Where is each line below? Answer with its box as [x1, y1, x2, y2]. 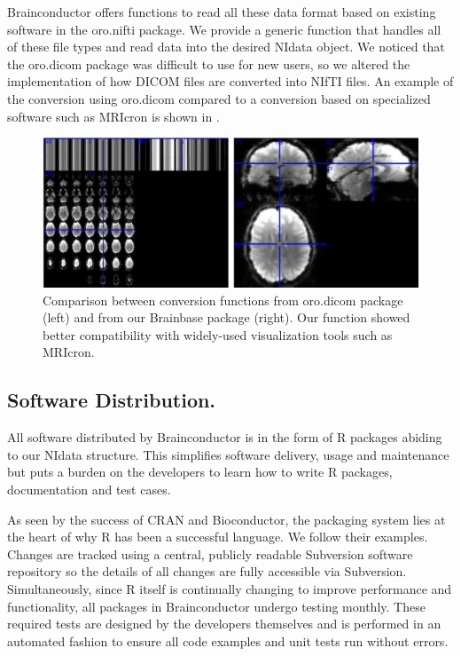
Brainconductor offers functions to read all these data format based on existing [7, 3, 436, 20]
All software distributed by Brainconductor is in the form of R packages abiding [7, 428, 442, 447]
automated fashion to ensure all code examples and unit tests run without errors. [7, 631, 449, 650]
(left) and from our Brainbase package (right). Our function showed [43, 308, 410, 327]
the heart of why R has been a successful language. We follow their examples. [7, 527, 428, 546]
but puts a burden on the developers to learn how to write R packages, [7, 462, 393, 481]
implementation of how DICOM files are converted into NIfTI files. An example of [7, 72, 454, 91]
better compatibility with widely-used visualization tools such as [43, 325, 393, 344]
